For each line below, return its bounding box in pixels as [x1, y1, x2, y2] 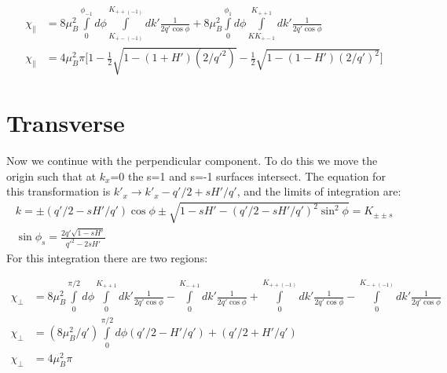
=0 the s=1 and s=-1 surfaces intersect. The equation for [110, 167, 386, 184]
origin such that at [6, 167, 97, 184]
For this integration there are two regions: [6, 250, 208, 266]
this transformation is [6, 183, 111, 199]
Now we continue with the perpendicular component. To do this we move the [6, 152, 378, 169]
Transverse [6, 107, 125, 139]
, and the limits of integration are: [236, 183, 401, 199]
